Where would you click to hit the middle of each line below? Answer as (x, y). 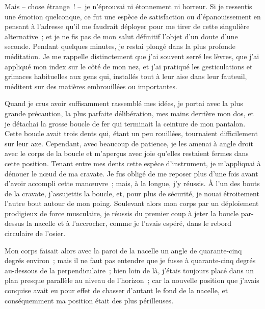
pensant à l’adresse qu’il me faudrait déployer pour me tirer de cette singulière (127, 26)
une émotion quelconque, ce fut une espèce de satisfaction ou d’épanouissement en (133, 16)
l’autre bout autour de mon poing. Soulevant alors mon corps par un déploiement (132, 203)
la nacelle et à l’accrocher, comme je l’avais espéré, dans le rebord (129, 223)
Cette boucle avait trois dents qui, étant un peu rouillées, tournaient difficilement (131, 133)
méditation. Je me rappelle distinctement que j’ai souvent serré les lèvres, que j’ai (132, 56)
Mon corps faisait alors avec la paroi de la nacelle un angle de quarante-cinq (123, 250)
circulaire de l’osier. (35, 233)
